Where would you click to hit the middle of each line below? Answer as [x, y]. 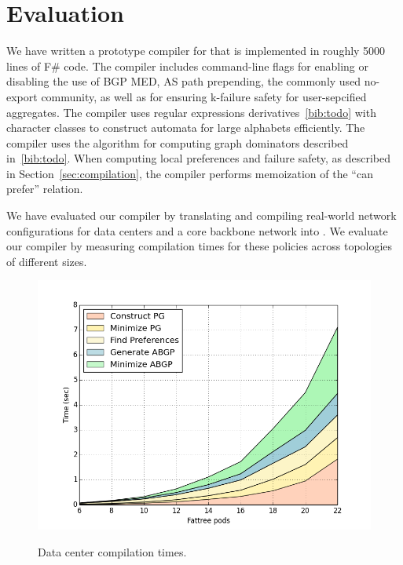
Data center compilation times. [112, 552]
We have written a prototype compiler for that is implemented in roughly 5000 [196, 51]
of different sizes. [47, 261]
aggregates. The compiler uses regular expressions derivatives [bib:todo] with [191, 112]
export [22, 96]
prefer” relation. [45, 189]
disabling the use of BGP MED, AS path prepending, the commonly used [184, 81]
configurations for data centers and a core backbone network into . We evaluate [197, 230]
